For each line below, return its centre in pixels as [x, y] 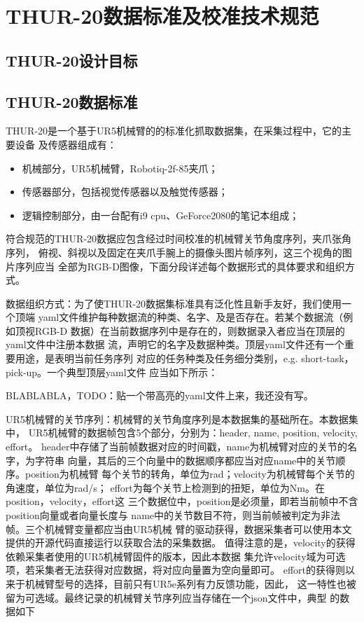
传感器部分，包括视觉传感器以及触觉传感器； [125, 192]
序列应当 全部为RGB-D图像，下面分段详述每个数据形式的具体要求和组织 [180, 266]
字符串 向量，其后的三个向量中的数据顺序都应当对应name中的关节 [185, 460]
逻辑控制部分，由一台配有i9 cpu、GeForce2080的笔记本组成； [161, 215]
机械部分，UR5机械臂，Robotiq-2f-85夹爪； [120, 168]
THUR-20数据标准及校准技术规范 [162, 16]
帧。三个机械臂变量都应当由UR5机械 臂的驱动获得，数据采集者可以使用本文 [179, 528]
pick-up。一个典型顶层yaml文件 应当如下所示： [112, 372]
